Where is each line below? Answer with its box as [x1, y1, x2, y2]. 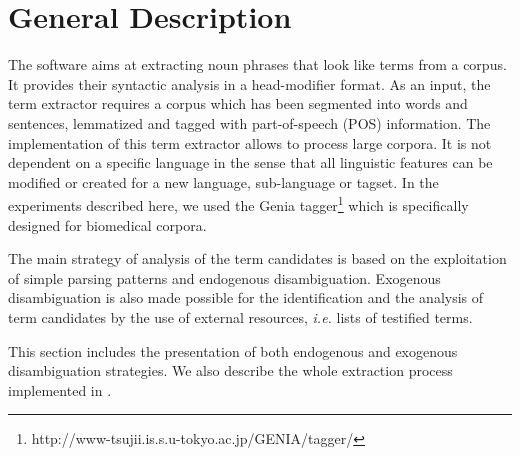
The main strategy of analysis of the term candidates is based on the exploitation [8, 248, 507, 269]
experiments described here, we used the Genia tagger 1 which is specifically [8, 192, 469, 215]
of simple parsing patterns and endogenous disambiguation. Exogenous [8, 267, 441, 288]
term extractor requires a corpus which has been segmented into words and [8, 93, 468, 114]
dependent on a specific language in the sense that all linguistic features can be [8, 152, 493, 173]
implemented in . [8, 379, 112, 400]
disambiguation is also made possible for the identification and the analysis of [8, 287, 484, 308]
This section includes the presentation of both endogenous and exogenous [8, 340, 458, 361]
